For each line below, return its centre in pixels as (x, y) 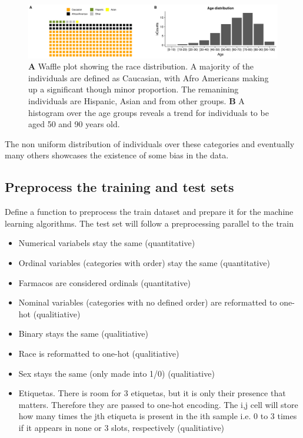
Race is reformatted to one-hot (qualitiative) (99, 353)
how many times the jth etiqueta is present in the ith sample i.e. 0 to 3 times (158, 416)
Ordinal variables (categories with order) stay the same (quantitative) (144, 263)
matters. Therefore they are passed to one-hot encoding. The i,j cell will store (158, 404)
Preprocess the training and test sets (119, 187)
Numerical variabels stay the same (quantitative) (107, 243)
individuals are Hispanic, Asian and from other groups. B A (136, 101)
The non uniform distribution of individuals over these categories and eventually (150, 143)
